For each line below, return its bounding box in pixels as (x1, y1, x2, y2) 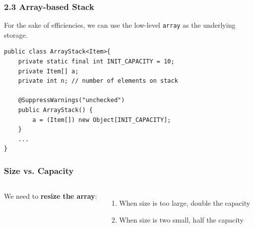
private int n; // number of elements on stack (18, 77, 178, 85)
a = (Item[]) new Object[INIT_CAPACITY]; (32, 116, 171, 123)
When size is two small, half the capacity (119, 214, 244, 225)
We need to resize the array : (4, 191, 97, 201)
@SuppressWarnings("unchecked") (18, 97, 125, 104)
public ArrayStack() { (18, 107, 93, 114)
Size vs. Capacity (4, 164, 74, 176)
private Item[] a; (18, 67, 79, 75)
